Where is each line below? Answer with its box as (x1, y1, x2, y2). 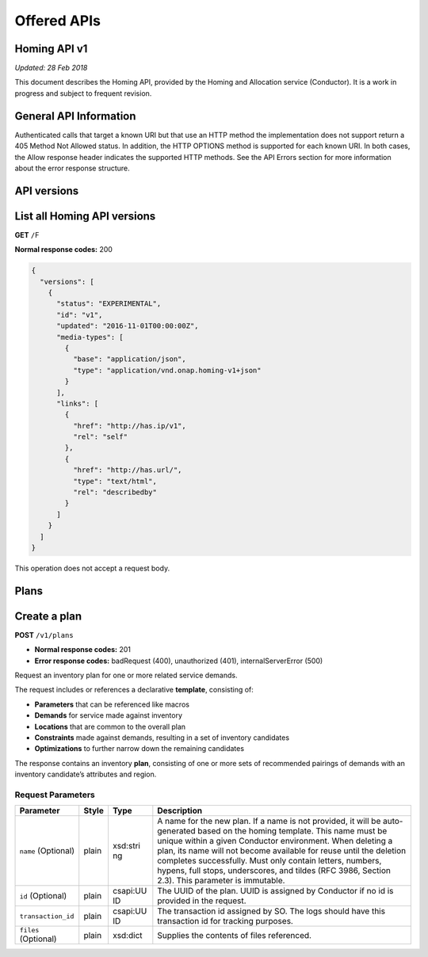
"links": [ (56, 398, 99, 408)
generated (157, 825, 196, 837)
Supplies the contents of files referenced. (157, 929, 312, 940)
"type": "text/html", (72, 476, 158, 486)
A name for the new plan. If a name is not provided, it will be (157, 816, 381, 827)
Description (157, 805, 202, 816)
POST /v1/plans (14, 630, 75, 639)
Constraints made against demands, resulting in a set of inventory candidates (34, 733, 289, 742)
